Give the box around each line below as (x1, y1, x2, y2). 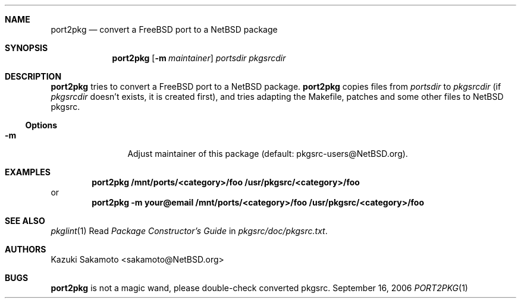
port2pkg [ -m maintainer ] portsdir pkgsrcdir (112, 53, 286, 63)
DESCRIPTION (5, 71, 62, 81)
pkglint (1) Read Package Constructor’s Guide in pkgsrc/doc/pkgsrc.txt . (51, 226, 328, 236)
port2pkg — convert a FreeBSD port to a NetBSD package (51, 24, 278, 34)
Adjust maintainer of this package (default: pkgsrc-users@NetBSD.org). (127, 149, 408, 159)
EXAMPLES (5, 167, 51, 177)
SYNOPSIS (5, 43, 48, 53)
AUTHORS (5, 244, 46, 254)
